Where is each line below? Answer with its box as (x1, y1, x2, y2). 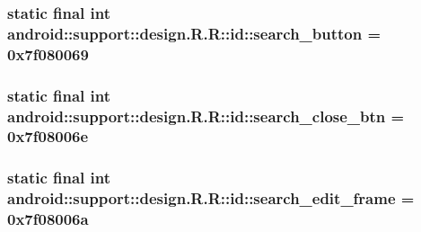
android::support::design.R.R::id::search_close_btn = (7, 104, 405, 127)
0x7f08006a (7, 208, 89, 230)
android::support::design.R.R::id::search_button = (7, 22, 382, 44)
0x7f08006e (7, 125, 89, 147)
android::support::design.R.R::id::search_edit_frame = (7, 187, 415, 210)
